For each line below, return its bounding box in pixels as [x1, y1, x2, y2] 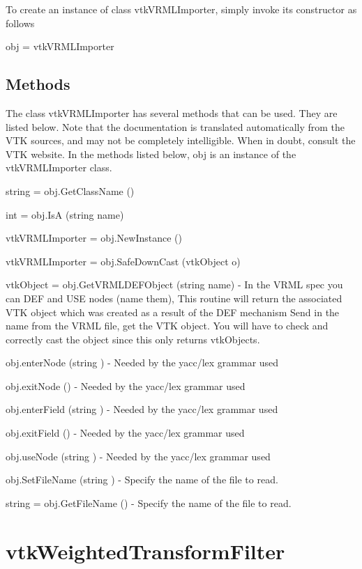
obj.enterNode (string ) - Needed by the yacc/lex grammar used [6, 355, 279, 370]
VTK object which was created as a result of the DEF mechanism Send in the [6, 304, 340, 319]
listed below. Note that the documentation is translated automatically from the [6, 119, 345, 134]
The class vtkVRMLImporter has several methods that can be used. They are [6, 105, 338, 120]
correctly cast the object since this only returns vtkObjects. [6, 332, 260, 346]
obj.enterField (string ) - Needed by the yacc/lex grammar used [6, 402, 278, 416]
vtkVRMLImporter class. [6, 160, 112, 175]
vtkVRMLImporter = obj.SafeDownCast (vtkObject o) [6, 254, 241, 268]
